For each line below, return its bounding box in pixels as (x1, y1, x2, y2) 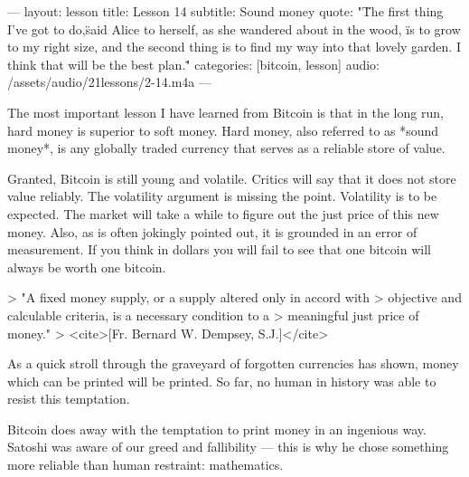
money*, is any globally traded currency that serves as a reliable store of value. (7, 138, 446, 157)
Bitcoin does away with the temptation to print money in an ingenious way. (7, 419, 427, 438)
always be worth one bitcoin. (7, 257, 166, 276)
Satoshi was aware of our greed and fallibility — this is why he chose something (7, 437, 449, 456)
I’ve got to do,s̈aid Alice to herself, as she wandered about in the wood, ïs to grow (7, 19, 461, 38)
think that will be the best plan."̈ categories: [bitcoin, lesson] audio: (7, 54, 380, 73)
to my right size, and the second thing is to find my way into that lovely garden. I (7, 37, 461, 56)
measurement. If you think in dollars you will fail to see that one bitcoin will (7, 240, 431, 259)
